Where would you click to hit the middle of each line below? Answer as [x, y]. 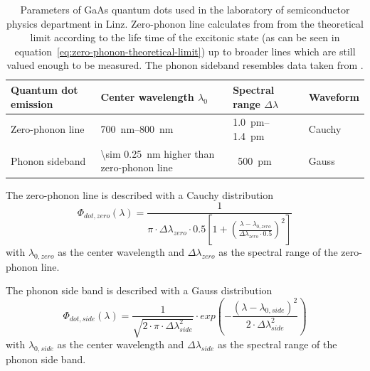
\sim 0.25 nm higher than [158, 153]
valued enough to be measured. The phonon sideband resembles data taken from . [185, 65]
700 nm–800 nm [137, 129]
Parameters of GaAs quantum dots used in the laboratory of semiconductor [185, 9]
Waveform [334, 96]
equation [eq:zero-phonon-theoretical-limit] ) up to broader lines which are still [185, 51]
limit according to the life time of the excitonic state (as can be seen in [185, 37]
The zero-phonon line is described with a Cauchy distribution [140, 194]
